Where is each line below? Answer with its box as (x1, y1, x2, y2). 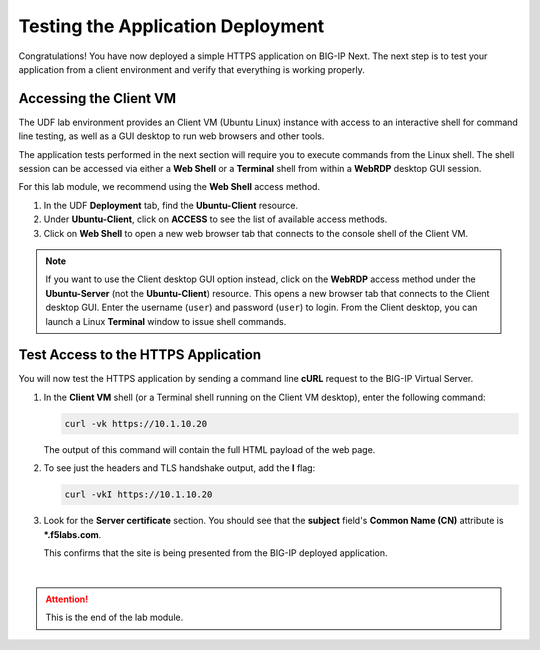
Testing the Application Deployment (18, 15, 325, 37)
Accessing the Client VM (18, 90, 177, 107)
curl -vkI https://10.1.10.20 (64, 489, 213, 500)
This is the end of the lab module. (45, 611, 184, 624)
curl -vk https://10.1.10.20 (64, 418, 208, 429)
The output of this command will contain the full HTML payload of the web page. (43, 443, 376, 455)
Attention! (45, 593, 89, 605)
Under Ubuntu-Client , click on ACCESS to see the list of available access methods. (43, 213, 388, 225)
